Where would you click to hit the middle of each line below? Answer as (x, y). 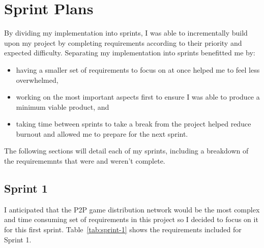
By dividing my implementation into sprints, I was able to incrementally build (126, 33)
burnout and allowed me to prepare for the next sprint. (102, 133)
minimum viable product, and (63, 106)
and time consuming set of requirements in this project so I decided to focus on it (131, 219)
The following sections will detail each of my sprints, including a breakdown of (126, 151)
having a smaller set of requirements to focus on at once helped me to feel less (138, 69)
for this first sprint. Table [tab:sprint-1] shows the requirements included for (123, 229)
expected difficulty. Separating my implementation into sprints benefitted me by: (130, 53)
